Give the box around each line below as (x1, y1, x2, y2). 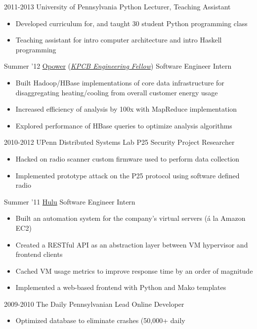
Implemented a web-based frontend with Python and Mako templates (15, 282, 226, 292)
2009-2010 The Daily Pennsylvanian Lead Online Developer (4, 298, 184, 309)
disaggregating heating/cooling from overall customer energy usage (15, 87, 218, 97)
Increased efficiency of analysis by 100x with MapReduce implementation (15, 104, 237, 114)
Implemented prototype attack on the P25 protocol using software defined (15, 170, 240, 180)
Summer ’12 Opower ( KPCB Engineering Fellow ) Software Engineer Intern (4, 61, 232, 71)
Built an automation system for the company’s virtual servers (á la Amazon (15, 213, 246, 223)
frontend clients (15, 249, 63, 259)
